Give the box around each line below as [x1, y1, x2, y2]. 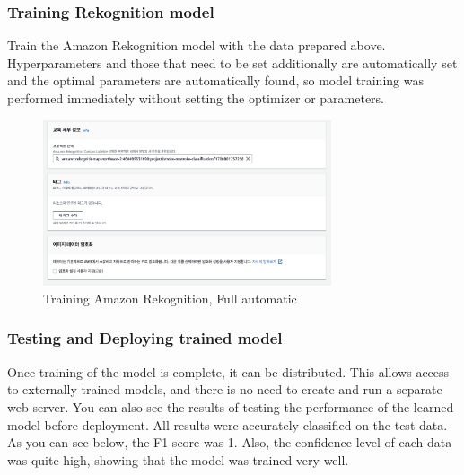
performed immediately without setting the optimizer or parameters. [7, 89, 384, 107]
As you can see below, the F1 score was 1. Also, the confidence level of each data [7, 433, 452, 452]
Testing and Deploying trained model [7, 327, 283, 349]
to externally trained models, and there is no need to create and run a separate [7, 380, 442, 399]
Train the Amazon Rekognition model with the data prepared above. [7, 36, 386, 55]
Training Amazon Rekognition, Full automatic [43, 288, 297, 307]
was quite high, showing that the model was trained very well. [7, 450, 349, 469]
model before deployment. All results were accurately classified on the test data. [7, 415, 448, 434]
